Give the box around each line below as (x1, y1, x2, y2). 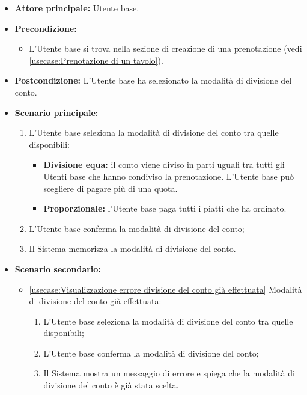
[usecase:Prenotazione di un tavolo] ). (29, 54, 163, 66)
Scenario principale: (14, 106, 99, 118)
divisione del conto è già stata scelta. (43, 379, 179, 391)
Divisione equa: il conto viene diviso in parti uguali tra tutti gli (43, 158, 285, 171)
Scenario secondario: (14, 262, 101, 275)
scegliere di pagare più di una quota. (43, 182, 178, 194)
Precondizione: (14, 22, 77, 34)
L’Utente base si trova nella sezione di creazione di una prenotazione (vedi (29, 42, 302, 55)
